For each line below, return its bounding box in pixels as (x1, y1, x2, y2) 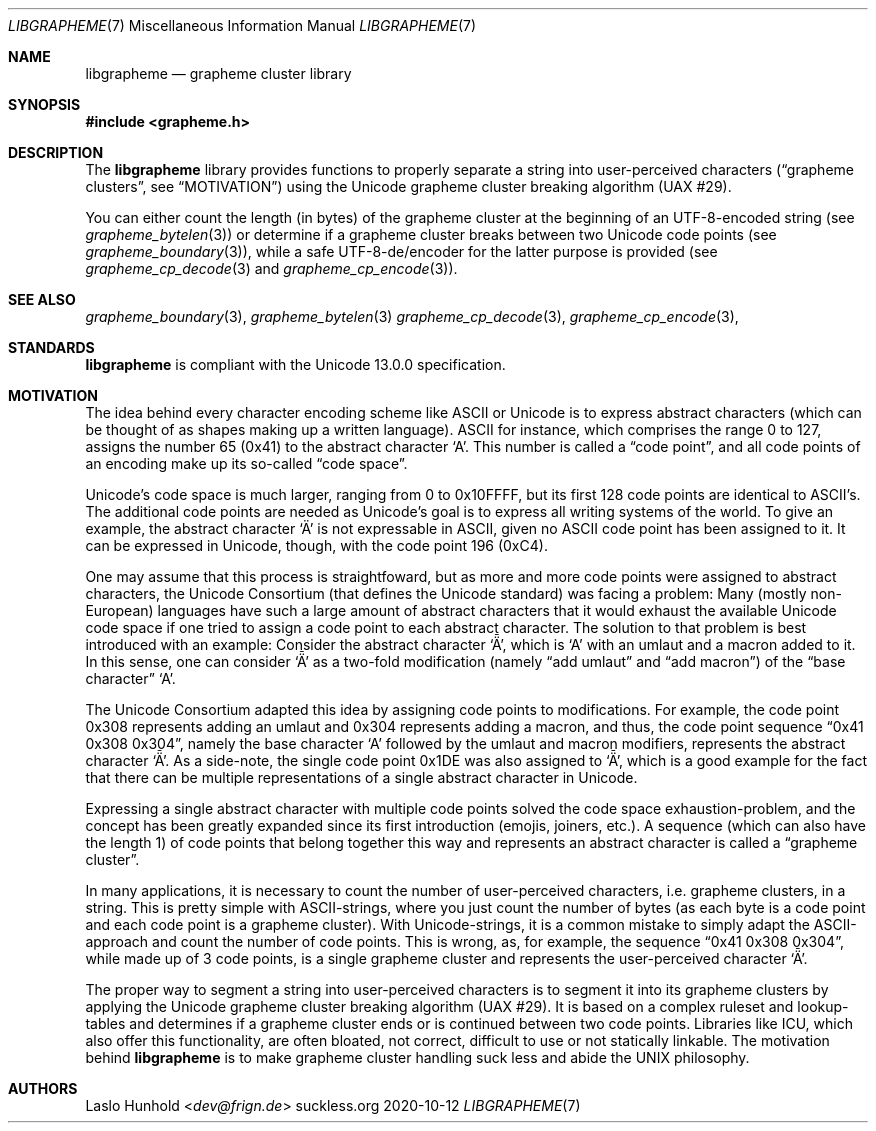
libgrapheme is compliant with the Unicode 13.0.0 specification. (85, 356, 506, 373)
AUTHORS (8, 1080, 78, 1097)
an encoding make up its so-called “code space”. (85, 455, 408, 472)
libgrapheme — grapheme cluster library (85, 65, 352, 82)
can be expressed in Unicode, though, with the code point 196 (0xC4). (85, 537, 548, 554)
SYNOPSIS (8, 96, 81, 113)
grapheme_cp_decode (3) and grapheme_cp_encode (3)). (85, 260, 458, 277)
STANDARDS (8, 339, 95, 356)
